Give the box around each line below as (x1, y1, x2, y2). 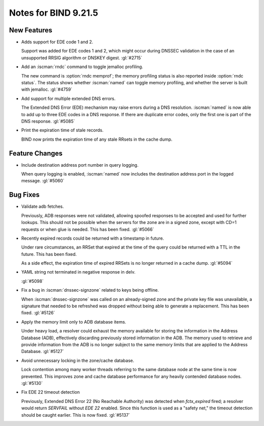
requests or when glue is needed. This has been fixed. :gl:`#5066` (21, 226, 154, 232)
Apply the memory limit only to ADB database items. (21, 319, 127, 325)
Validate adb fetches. (21, 203, 64, 209)
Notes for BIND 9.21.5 (9, 7, 98, 18)
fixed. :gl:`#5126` (21, 310, 55, 316)
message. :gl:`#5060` (21, 178, 65, 184)
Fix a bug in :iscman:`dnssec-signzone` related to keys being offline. (21, 287, 159, 293)
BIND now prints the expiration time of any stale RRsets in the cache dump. (21, 136, 173, 142)
